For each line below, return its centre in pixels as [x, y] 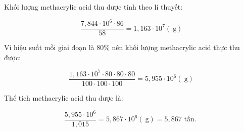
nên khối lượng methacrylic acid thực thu [176, 47]
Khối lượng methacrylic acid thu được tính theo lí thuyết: [93, 7]
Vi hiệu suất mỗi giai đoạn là [49, 47]
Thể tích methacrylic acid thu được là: [64, 97]
